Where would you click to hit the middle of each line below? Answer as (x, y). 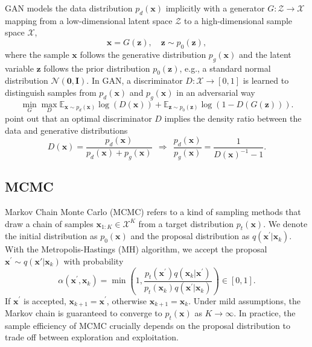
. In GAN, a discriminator (135, 80)
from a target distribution (186, 223)
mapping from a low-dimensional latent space (89, 20)
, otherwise (127, 300)
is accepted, (45, 300)
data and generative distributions (66, 130)
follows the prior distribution (97, 68)
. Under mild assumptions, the (244, 300)
